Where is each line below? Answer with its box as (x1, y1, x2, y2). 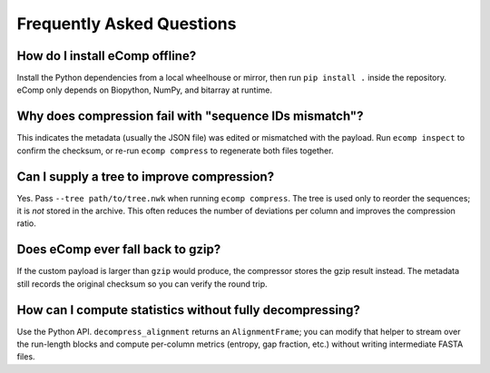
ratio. (16, 218, 36, 229)
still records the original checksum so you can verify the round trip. (16, 278, 268, 290)
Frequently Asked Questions (16, 14, 237, 34)
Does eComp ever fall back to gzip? (16, 241, 221, 258)
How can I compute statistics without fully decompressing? (16, 302, 360, 318)
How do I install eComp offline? (16, 48, 197, 64)
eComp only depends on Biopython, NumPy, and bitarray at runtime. (16, 84, 272, 95)
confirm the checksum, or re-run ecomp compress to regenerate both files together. (16, 145, 334, 156)
